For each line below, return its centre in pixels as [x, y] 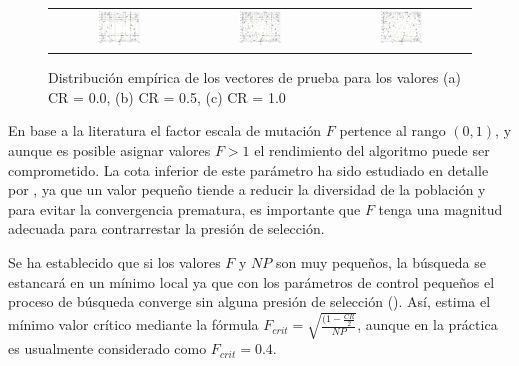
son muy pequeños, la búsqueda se [380, 262]
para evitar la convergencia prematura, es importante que [184, 208]
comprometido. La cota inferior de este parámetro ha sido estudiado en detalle [248, 169]
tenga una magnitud [440, 208]
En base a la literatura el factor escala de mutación [165, 130]
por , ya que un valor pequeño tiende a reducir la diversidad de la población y [247, 189]
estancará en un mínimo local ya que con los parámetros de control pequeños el [251, 281]
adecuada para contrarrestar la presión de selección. [166, 228]
